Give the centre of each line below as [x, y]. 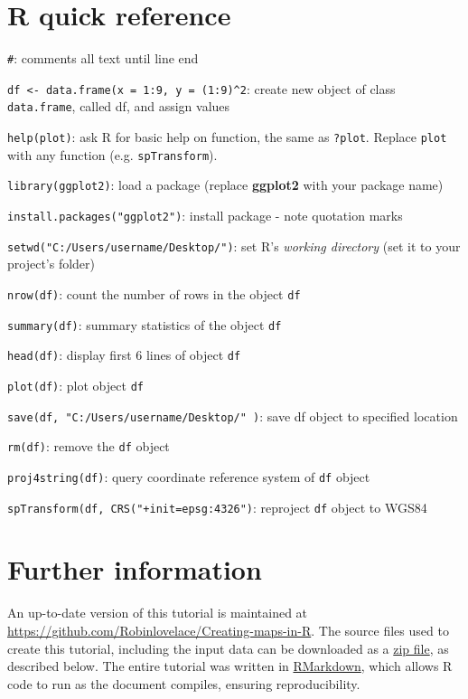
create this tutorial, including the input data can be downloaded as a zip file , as [228, 648]
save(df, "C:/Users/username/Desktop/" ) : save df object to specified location [233, 416]
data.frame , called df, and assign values [119, 106]
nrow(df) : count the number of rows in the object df [154, 293]
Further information [135, 569]
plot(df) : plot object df [75, 385]
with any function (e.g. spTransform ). [112, 154]
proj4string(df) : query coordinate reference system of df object [189, 476]
